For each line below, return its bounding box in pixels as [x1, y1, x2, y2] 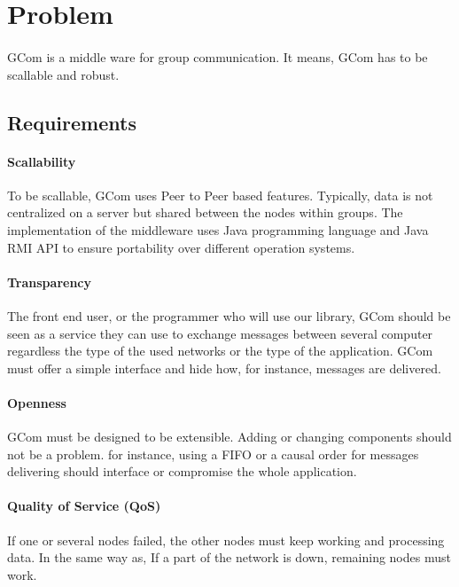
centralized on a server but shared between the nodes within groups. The [7, 203, 403, 222]
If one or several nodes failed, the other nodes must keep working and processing [7, 530, 445, 549]
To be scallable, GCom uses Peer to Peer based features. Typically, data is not [7, 185, 433, 204]
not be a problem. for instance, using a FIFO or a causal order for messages [7, 444, 419, 463]
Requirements [7, 108, 136, 136]
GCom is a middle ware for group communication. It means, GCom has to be [7, 47, 428, 66]
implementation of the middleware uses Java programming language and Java [7, 220, 429, 239]
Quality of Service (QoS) [7, 497, 161, 515]
